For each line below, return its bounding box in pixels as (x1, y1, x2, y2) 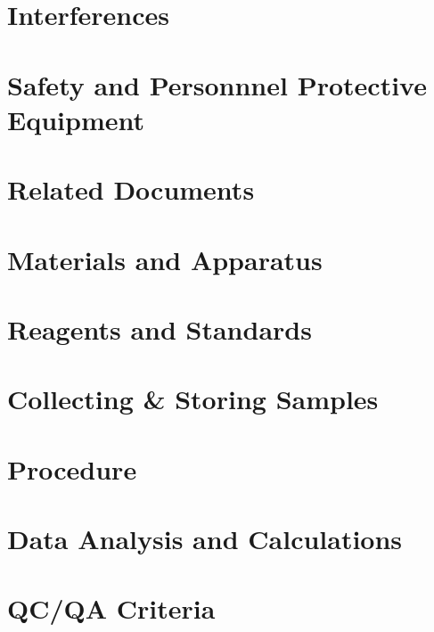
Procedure (7, 450, 137, 487)
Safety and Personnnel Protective (7, 66, 427, 103)
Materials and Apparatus (7, 241, 323, 277)
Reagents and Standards (7, 310, 312, 347)
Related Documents (7, 171, 255, 208)
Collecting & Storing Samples (7, 381, 379, 417)
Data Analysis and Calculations (7, 521, 403, 556)
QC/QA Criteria (7, 590, 216, 627)
